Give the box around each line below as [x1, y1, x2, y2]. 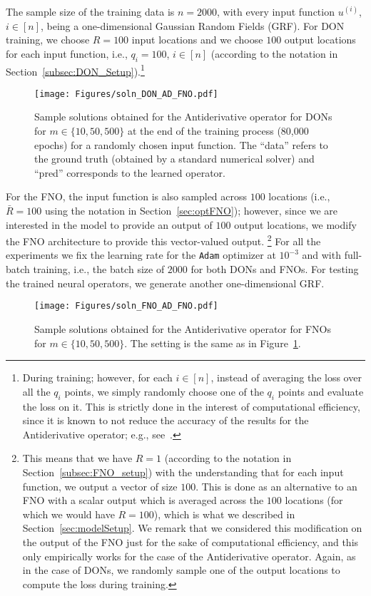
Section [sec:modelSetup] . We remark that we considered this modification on [22, 520, 362, 535]
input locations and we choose [131, 32, 263, 47]
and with [302, 247, 341, 262]
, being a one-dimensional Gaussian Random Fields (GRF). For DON [41, 18, 345, 33]
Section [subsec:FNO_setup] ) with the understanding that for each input [22, 464, 344, 479]
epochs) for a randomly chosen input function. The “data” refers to [34, 137, 328, 152]
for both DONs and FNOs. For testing [190, 262, 359, 277]
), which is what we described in [153, 506, 295, 521]
